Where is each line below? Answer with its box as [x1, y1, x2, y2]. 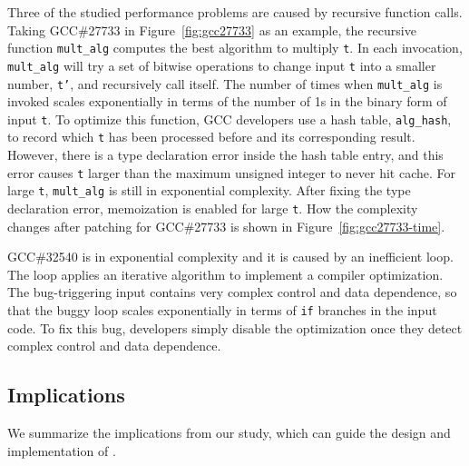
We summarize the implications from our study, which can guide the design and [7, 423, 451, 442]
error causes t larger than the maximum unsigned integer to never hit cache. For [7, 163, 456, 182]
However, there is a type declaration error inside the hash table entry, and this [7, 145, 444, 164]
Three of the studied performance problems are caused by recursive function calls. [7, 3, 463, 21]
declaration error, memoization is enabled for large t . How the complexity [7, 198, 418, 217]
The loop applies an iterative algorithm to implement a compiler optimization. [7, 264, 444, 283]
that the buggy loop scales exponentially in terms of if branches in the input [7, 301, 437, 319]
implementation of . [7, 441, 116, 460]
